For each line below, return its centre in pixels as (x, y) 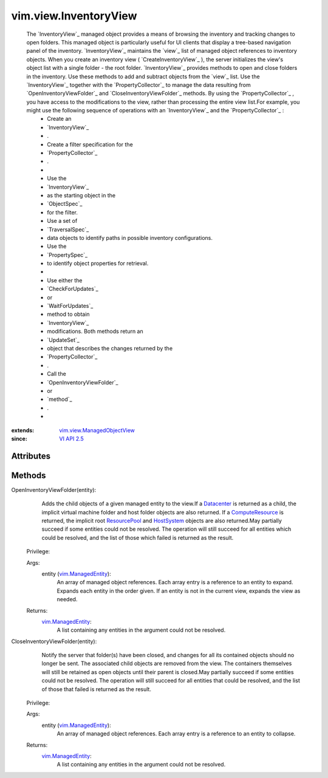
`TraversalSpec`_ (68, 229)
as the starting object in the (81, 195)
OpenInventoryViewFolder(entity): (54, 490)
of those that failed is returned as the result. (97, 689)
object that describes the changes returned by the (110, 348)
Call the (56, 374)
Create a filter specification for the (90, 144)
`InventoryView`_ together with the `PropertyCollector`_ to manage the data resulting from (139, 84)
